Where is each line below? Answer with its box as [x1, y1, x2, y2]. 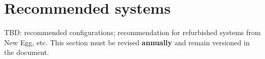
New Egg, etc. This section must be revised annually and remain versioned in [4, 37, 250, 47]
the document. [4, 47, 49, 57]
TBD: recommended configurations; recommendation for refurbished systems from [4, 27, 261, 38]
